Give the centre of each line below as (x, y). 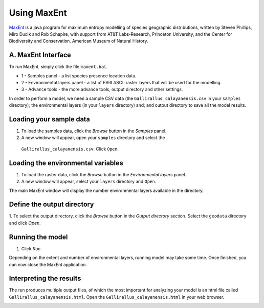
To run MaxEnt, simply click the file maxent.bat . (58, 67)
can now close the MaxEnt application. (48, 264)
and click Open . (25, 223)
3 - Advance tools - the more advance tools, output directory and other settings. (102, 89)
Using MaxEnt (38, 13)
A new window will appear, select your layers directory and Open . (89, 182)
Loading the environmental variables (66, 163)
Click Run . (32, 249)
